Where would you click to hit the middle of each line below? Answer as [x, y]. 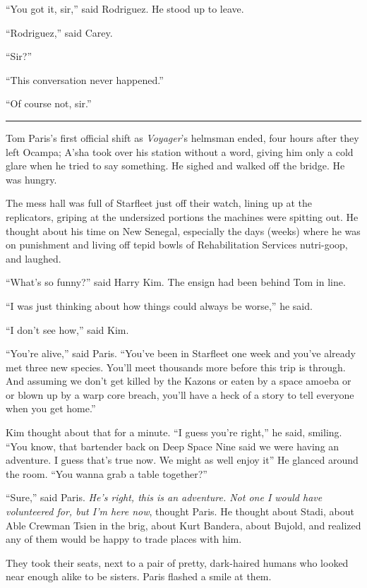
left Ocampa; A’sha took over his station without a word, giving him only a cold [180, 151]
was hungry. [31, 179]
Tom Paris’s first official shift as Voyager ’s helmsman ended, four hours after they [182, 137]
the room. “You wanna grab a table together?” [107, 473]
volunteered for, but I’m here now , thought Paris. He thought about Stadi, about [180, 511]
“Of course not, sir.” [49, 103]
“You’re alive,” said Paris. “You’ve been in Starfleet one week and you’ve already [181, 353]
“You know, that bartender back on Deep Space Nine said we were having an [173, 446]
